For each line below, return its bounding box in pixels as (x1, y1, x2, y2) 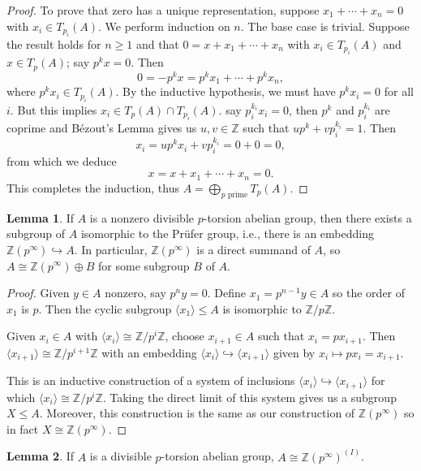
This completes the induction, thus (6, 179, 179, 196)
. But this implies (10, 101, 97, 118)
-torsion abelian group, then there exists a (203, 209, 412, 226)
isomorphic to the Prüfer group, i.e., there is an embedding (80, 225, 374, 242)
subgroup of (6, 225, 66, 242)
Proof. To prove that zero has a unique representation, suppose (6, 2, 320, 18)
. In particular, (74, 240, 148, 257)
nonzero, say (105, 284, 166, 301)
